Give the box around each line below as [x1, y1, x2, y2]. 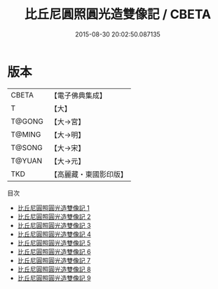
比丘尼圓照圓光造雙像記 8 [17, 264, 91, 274]
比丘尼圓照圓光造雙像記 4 [17, 229, 91, 238]
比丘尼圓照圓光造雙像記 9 [17, 274, 91, 282]
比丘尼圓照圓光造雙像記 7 [17, 256, 91, 264]
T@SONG [11, 142, 43, 152]
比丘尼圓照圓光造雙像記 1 [17, 203, 90, 212]
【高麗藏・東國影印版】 [50, 169, 128, 179]
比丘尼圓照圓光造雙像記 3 [17, 221, 91, 229]
